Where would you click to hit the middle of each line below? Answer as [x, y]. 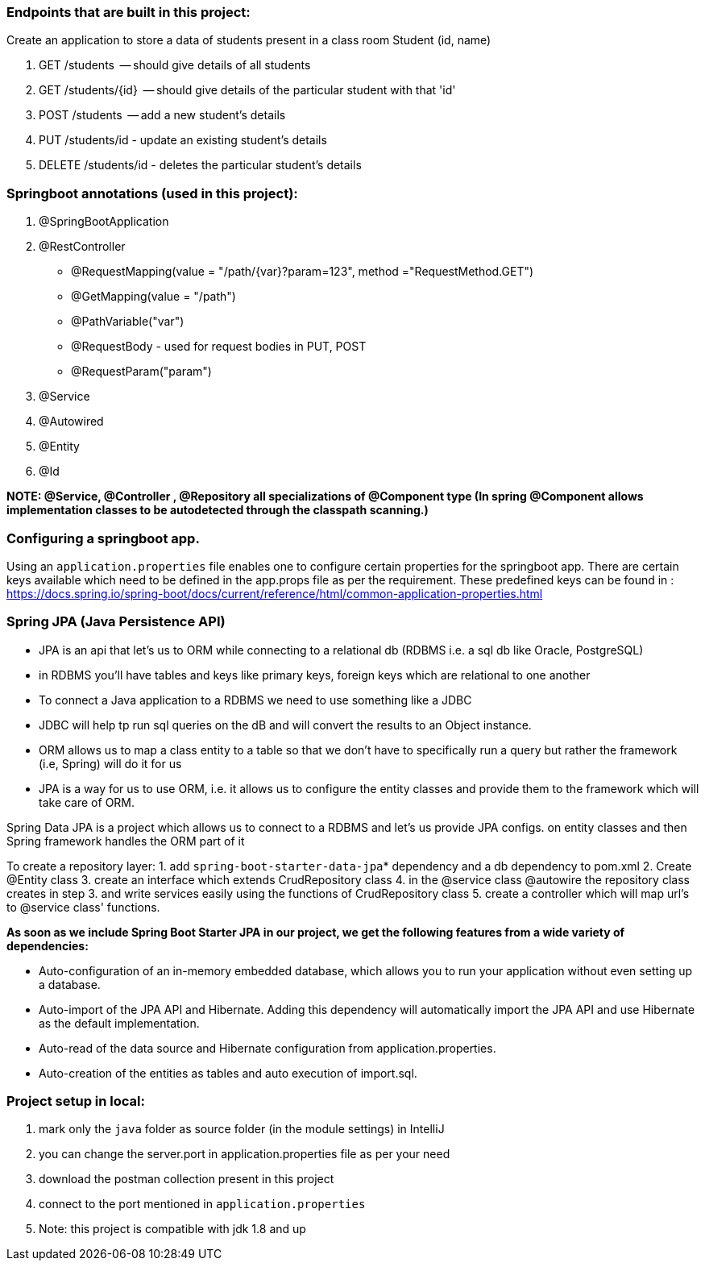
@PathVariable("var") [128, 322]
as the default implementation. [119, 1023]
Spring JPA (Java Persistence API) [116, 622]
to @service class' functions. [83, 907]
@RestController [82, 247]
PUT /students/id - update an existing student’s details [183, 140]
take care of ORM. [87, 802]
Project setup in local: [76, 1101]
